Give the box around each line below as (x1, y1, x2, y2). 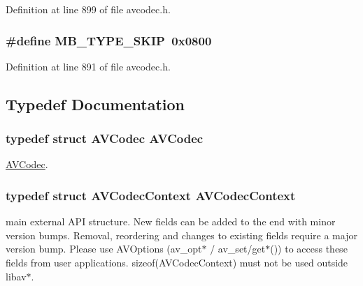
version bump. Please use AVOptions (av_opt (6, 241, 202, 256)
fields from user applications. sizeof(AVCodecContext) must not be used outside (6, 255, 348, 269)
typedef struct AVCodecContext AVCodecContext (6, 186, 296, 204)
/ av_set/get (210, 241, 266, 256)
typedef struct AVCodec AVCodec (6, 130, 204, 147)
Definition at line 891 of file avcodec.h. (6, 59, 171, 73)
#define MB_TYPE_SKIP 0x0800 (6, 31, 212, 49)
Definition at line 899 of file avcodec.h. (6, 2, 171, 16)
